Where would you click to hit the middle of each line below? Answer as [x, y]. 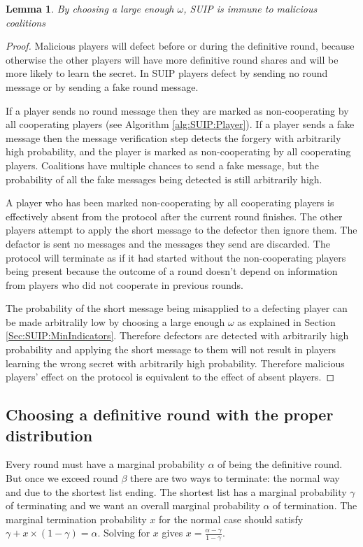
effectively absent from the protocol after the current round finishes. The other [174, 216]
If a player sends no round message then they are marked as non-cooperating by [177, 110]
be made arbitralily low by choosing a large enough [115, 321]
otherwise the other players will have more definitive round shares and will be [172, 59]
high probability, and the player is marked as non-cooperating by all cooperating [178, 151]
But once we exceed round [62, 478]
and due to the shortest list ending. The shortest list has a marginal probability [176, 491]
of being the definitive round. [280, 464]
